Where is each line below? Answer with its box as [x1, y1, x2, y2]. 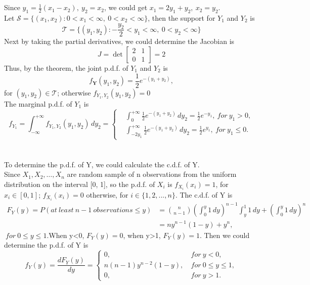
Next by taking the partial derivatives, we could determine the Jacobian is [4, 36, 235, 46]
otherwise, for [86, 189, 128, 200]
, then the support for [148, 12, 215, 23]
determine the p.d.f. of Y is [4, 240, 88, 250]
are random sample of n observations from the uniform [67, 169, 237, 179]
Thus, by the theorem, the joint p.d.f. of [4, 63, 128, 73]
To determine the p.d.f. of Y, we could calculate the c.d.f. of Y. [4, 159, 200, 169]
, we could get [104, 2, 148, 13]
